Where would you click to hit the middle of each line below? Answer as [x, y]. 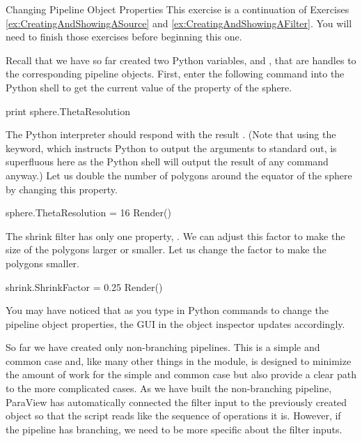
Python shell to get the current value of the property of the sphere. [149, 87]
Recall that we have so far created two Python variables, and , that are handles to [181, 60]
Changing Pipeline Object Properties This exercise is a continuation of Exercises [178, 9]
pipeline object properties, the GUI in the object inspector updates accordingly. [175, 323]
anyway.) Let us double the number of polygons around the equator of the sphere [179, 175]
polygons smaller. [42, 263]
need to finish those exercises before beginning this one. [124, 37]
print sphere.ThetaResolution [68, 111]
